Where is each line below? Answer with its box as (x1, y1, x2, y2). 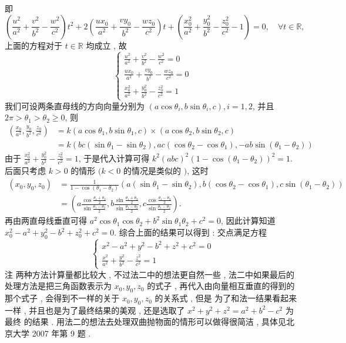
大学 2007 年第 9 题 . (12, 327, 91, 339)
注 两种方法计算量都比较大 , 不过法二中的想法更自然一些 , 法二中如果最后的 (5, 268, 295, 280)
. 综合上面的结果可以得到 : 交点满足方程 (114, 226, 267, 238)
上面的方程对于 (5, 39, 62, 51)
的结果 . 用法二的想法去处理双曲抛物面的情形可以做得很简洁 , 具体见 (23, 315, 287, 328)
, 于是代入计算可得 (78, 152, 150, 164)
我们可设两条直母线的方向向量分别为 (5, 99, 145, 112)
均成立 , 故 (86, 39, 127, 51)
